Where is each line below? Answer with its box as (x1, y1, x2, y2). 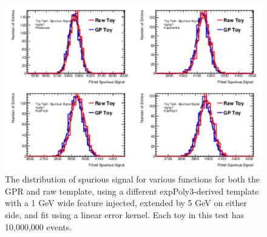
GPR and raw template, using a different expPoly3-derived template (5, 184, 259, 197)
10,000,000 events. (5, 220, 72, 233)
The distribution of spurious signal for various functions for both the (5, 173, 260, 185)
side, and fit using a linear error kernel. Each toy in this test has (5, 209, 244, 221)
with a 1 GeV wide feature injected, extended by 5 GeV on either (5, 196, 247, 209)
